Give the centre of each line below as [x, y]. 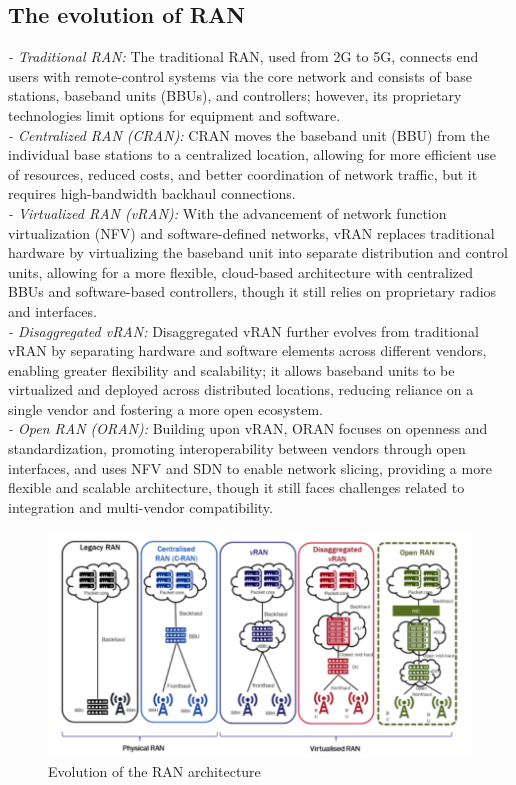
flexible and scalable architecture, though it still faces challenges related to [236, 487]
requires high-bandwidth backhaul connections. [152, 193]
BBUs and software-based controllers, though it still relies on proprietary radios [252, 291]
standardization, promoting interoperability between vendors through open [237, 448]
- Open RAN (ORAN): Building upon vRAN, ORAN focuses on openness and [248, 428]
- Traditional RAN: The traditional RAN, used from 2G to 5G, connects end [243, 56]
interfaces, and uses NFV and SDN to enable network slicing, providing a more [250, 467]
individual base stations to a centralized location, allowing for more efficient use [252, 154]
